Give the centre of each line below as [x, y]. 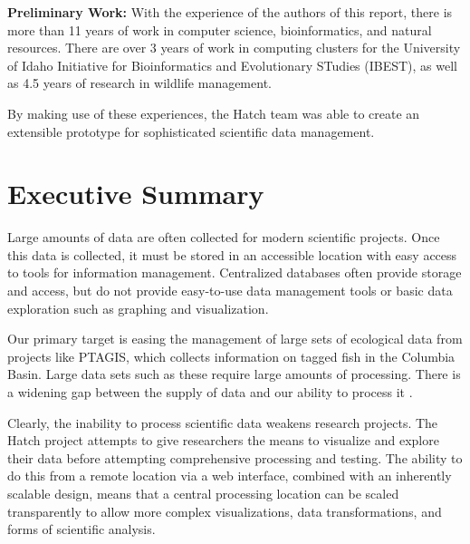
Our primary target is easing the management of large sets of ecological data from [235, 339]
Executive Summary [136, 194]
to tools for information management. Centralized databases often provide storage [235, 272]
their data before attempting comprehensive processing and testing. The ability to [235, 457]
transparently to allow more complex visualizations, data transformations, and [225, 511]
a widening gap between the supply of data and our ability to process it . [210, 392]
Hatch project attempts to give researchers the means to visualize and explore [223, 440]
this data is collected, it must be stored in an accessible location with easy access [232, 254]
